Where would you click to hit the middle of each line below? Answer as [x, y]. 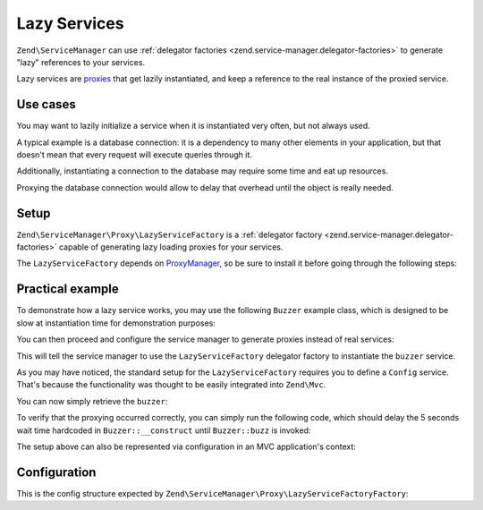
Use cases [46, 104]
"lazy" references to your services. [81, 62]
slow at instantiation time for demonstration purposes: [116, 323]
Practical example [68, 289]
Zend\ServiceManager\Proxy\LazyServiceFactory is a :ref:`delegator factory [169, 234]
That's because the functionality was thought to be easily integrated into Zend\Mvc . [171, 385]
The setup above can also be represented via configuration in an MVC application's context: [186, 446]
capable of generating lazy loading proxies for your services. [171, 247]
